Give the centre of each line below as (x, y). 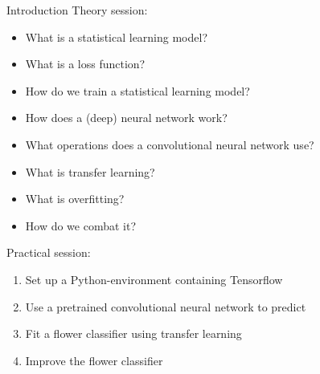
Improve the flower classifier (94, 360)
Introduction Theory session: (77, 10)
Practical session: (49, 252)
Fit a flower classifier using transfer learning (133, 333)
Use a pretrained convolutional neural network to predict (166, 306)
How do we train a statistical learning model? (137, 90)
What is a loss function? (85, 64)
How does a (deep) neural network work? (126, 118)
